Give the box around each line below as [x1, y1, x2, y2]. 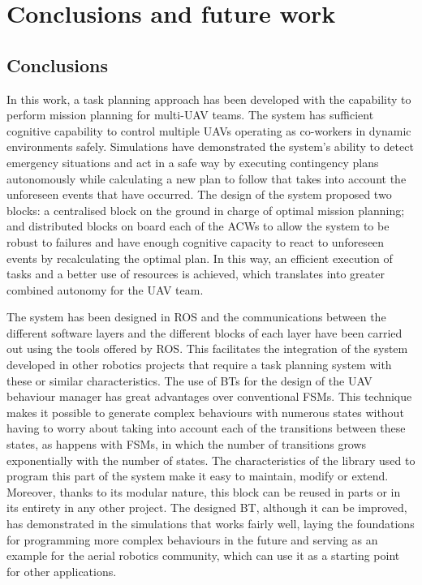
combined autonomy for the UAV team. [6, 281, 204, 298]
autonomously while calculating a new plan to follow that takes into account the [6, 170, 407, 187]
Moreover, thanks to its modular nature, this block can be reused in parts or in [6, 483, 401, 500]
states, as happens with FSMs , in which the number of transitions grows [6, 436, 367, 453]
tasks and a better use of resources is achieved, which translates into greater [6, 265, 385, 282]
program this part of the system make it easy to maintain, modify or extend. [6, 467, 389, 484]
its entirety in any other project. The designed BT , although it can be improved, [6, 499, 407, 516]
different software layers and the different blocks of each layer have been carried [6, 324, 403, 341]
